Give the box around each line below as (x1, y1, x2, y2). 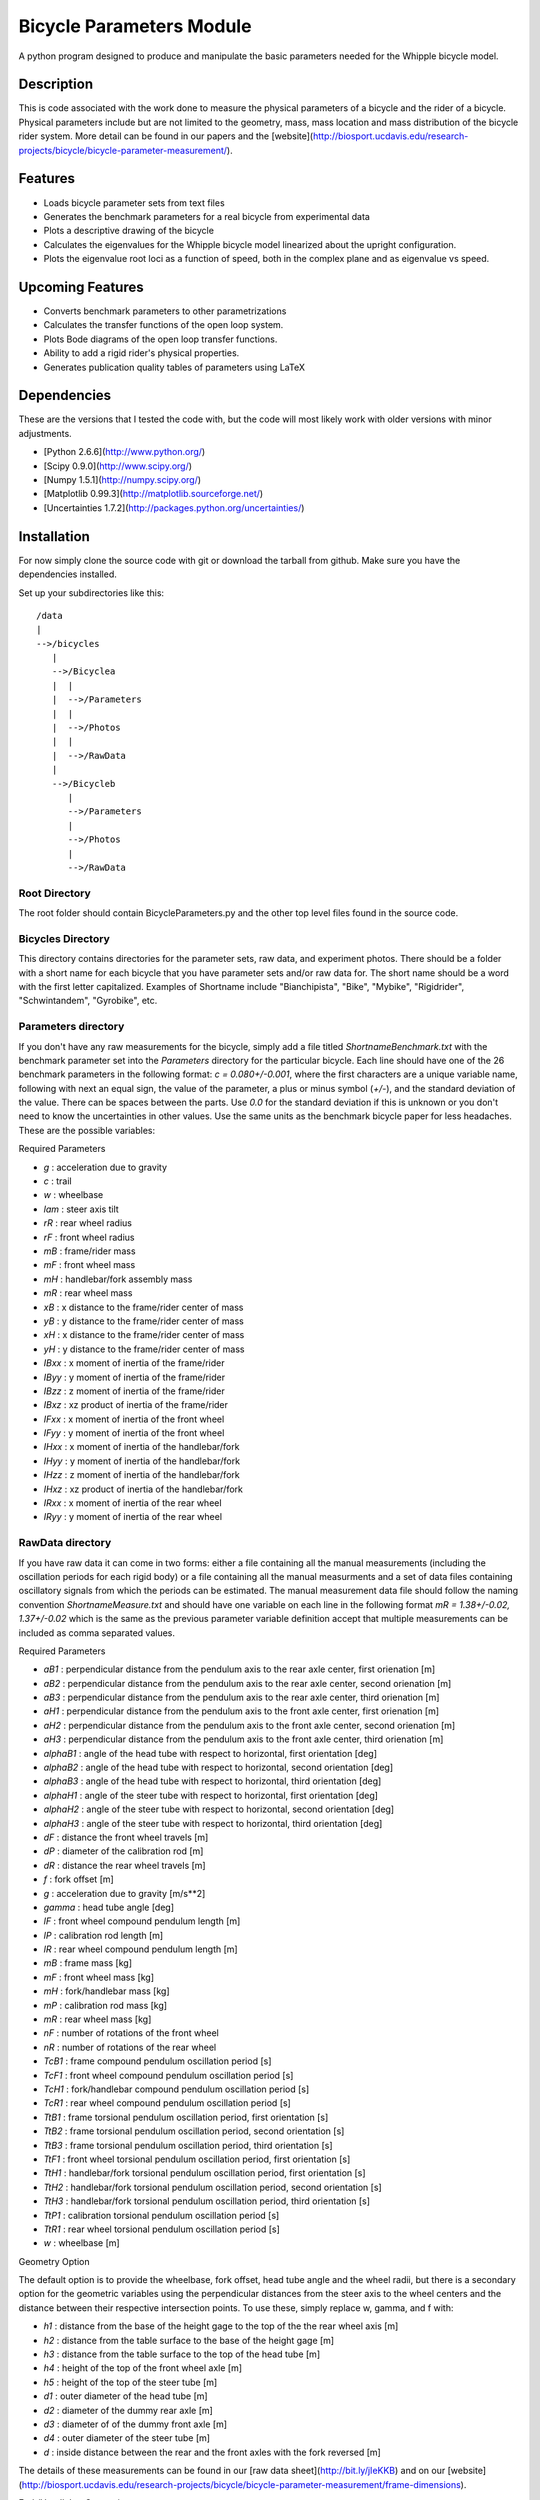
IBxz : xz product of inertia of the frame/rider (43, 1399, 229, 1411)
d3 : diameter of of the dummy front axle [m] (43, 2418, 228, 2430)
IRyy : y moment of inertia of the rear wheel (43, 1511, 223, 1523)
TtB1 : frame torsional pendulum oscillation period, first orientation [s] (43, 2111, 329, 2123)
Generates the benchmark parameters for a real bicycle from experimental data (43, 210, 370, 222)
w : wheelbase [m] (43, 2237, 120, 2249)
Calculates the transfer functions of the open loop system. (43, 319, 284, 331)
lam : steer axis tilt (43, 1203, 119, 1215)
